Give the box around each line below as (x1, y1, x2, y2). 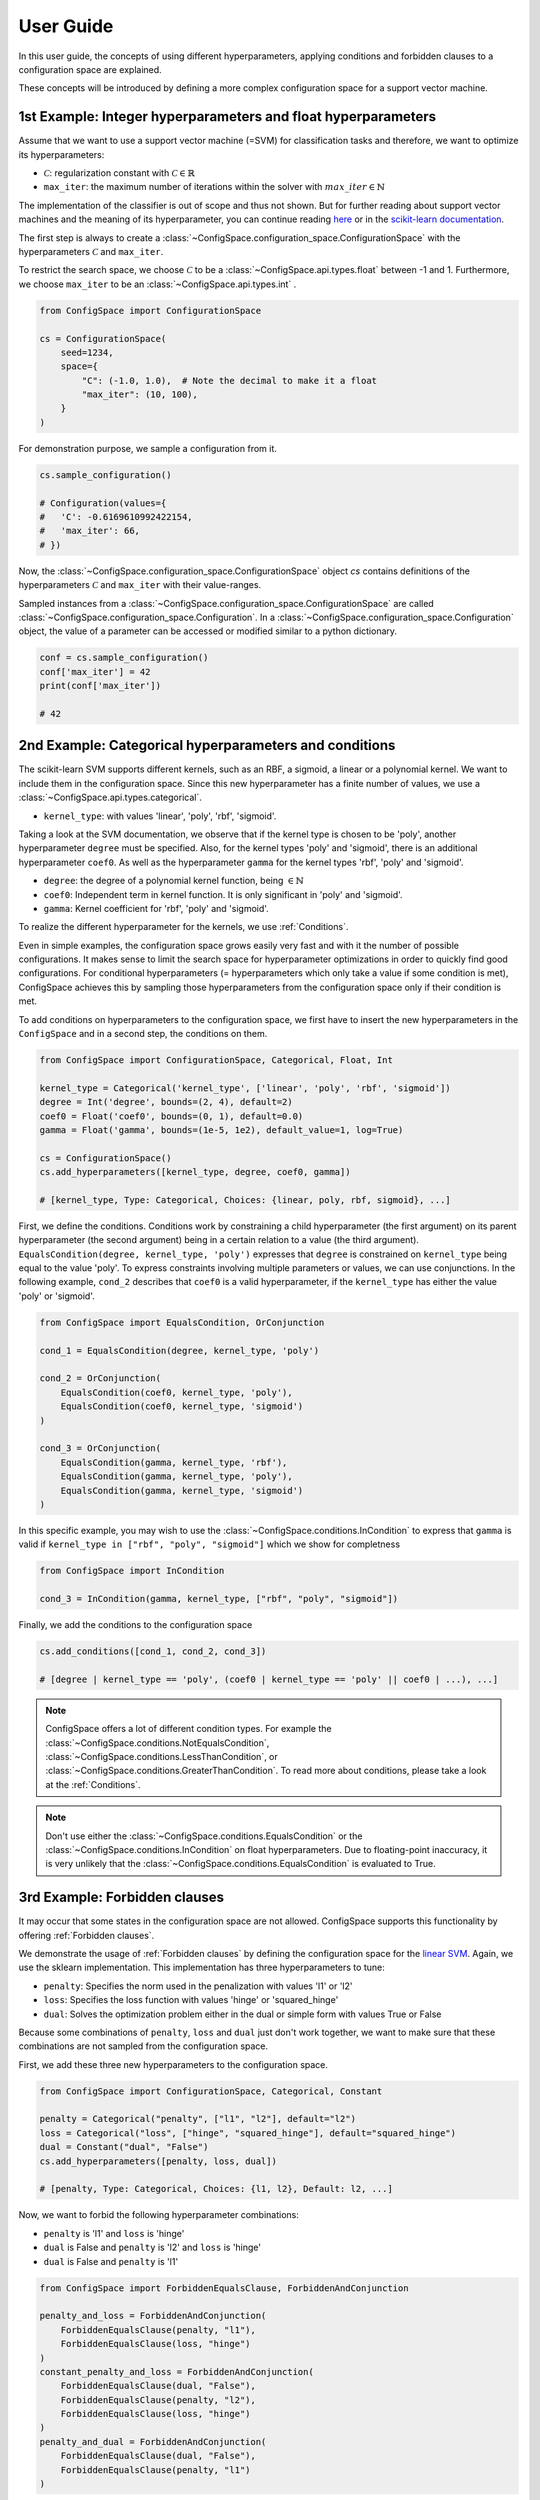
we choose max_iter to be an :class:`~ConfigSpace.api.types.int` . (18, 278, 297, 290)
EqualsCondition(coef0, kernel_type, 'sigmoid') (60, 1401, 304, 1412)
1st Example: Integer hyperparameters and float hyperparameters (18, 108, 437, 125)
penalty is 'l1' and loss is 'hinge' (43, 2227, 185, 2239)
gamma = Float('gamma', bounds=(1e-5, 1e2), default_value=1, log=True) (39, 1124, 404, 1135)
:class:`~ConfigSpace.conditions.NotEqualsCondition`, (45, 1736, 270, 1749)
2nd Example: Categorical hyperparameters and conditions (18, 737, 396, 754)
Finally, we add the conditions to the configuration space (18, 1619, 253, 1631)
